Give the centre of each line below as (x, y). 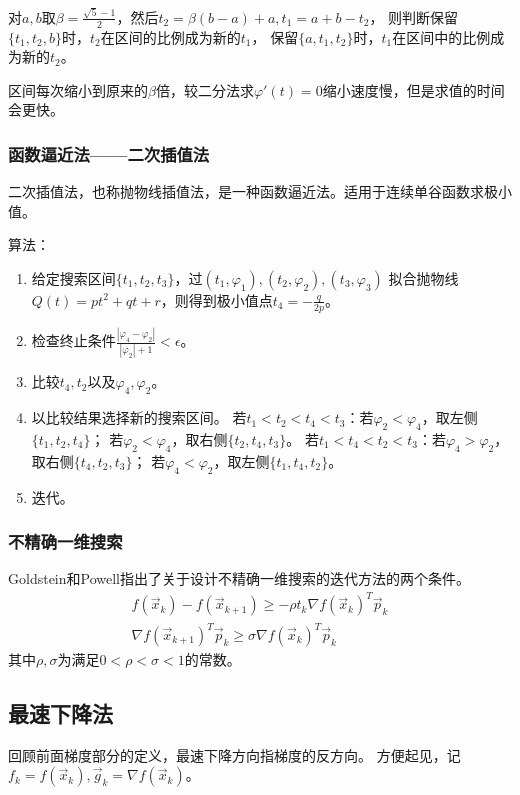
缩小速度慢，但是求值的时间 (413, 89)
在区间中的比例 (441, 36)
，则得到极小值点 (216, 299)
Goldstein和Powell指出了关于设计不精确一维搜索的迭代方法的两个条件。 (239, 578)
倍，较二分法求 (204, 89)
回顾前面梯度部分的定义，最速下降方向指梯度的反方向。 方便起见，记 (234, 754)
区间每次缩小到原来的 (78, 89)
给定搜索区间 (73, 277)
